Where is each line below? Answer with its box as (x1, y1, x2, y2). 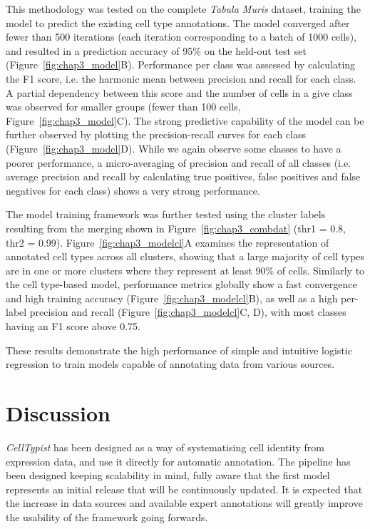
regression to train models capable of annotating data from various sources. (6, 356, 335, 371)
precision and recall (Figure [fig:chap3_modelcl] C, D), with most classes (29, 304, 346, 319)
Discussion (6, 399, 111, 428)
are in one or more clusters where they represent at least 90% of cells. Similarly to (6, 262, 365, 277)
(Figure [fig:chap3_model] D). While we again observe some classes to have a (6, 140, 341, 155)
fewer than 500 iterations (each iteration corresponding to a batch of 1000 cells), (6, 29, 356, 44)
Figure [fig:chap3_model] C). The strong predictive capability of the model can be (6, 113, 364, 128)
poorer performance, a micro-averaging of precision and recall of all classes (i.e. (6, 155, 351, 170)
